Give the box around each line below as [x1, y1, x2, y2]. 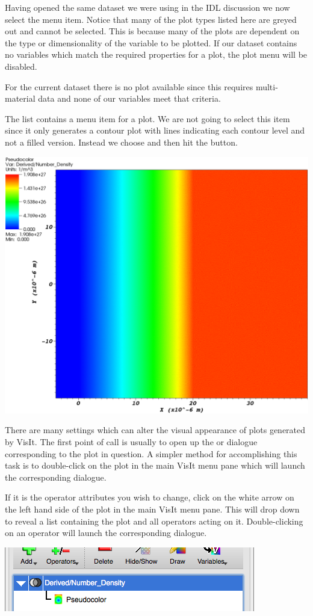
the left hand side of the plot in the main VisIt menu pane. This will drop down [5, 502, 300, 515]
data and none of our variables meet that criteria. [38, 92, 221, 105]
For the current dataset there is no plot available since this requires [5, 80, 253, 93]
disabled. [5, 60, 37, 72]
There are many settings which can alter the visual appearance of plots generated [5, 423, 306, 436]
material [5, 92, 36, 105]
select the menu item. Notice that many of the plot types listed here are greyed [5, 13, 297, 25]
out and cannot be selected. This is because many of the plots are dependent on [5, 25, 300, 37]
